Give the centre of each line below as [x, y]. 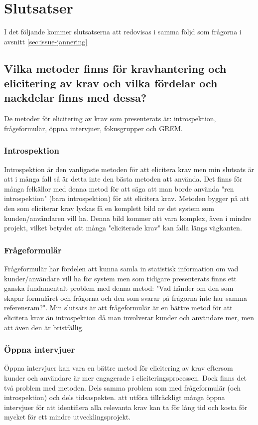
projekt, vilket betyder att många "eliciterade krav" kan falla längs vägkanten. [123, 228]
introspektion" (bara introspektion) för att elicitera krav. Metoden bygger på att [127, 198]
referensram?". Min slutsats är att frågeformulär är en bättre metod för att [118, 308]
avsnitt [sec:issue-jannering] [46, 41]
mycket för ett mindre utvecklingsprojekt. [67, 417]
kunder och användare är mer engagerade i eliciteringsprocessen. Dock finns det [125, 378]
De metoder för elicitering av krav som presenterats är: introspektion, [110, 118]
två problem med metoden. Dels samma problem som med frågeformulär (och [123, 387]
